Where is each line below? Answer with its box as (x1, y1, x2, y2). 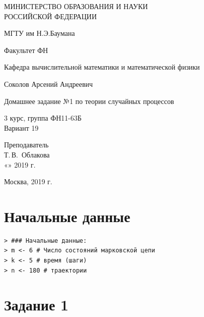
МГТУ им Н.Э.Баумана (4, 28, 75, 38)
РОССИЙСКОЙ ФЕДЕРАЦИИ (4, 11, 97, 21)
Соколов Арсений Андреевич (4, 78, 93, 89)
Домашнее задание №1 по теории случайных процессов (4, 95, 174, 106)
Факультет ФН (4, 44, 48, 55)
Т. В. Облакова (4, 149, 50, 160)
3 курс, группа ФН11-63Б (4, 113, 82, 123)
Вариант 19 (4, 122, 39, 133)
